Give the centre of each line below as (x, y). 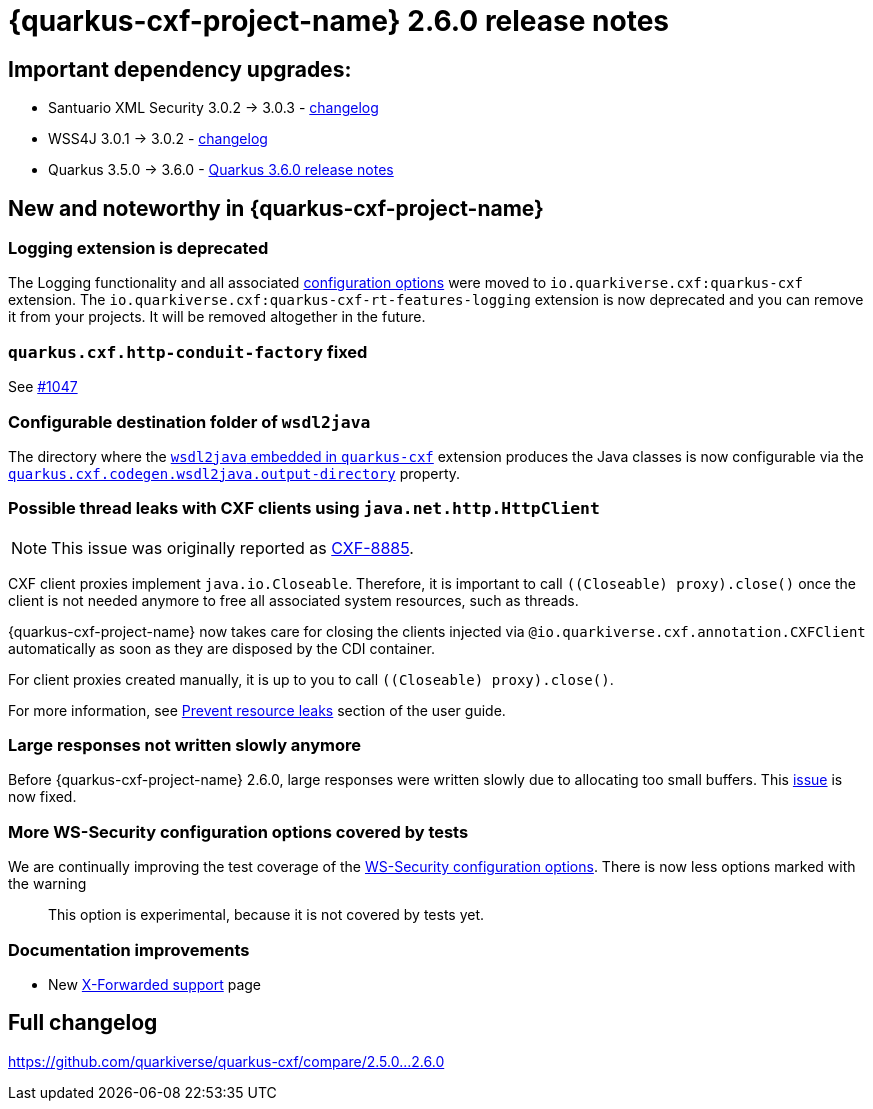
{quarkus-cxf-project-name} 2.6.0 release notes (339, 21)
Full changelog (83, 1023)
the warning (47, 884)
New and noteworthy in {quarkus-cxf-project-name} (276, 208)
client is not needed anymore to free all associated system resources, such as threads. (293, 600)
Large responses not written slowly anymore (185, 745)
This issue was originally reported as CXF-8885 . (232, 547)
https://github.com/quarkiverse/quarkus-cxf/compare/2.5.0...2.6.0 (226, 1061)
